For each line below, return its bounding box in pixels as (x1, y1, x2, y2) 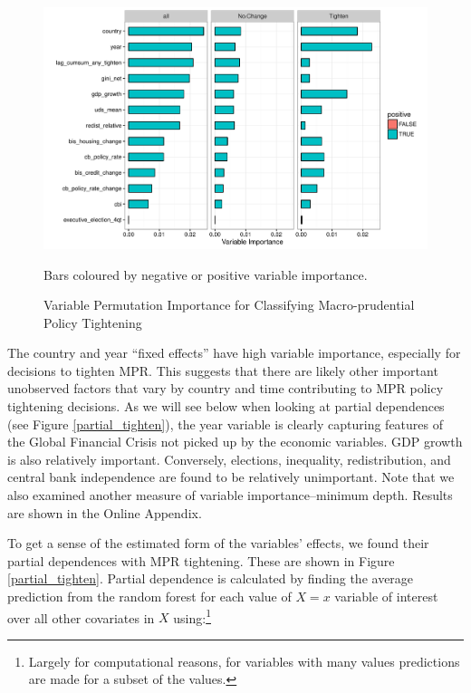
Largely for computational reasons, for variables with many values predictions (28, 651, 460, 670)
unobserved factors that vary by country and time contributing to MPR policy (7, 379, 444, 398)
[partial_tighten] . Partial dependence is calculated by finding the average (7, 569, 414, 588)
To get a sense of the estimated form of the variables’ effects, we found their (7, 534, 429, 553)
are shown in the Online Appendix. (7, 503, 202, 522)
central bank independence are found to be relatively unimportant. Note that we (7, 467, 455, 486)
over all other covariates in (7, 608, 155, 627)
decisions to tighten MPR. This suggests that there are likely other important (7, 361, 438, 380)
